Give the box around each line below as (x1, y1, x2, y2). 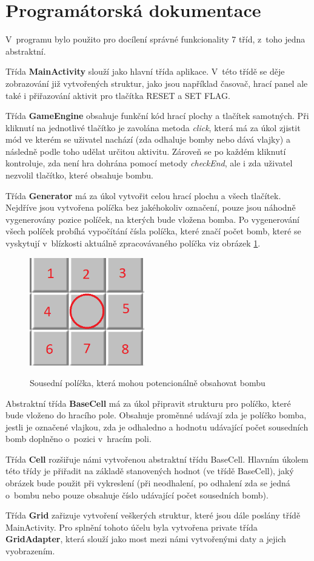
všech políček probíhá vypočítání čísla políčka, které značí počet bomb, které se (5, 225, 301, 237)
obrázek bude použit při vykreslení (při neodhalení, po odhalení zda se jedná (5, 477, 290, 489)
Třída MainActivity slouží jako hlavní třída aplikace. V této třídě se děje (5, 65, 285, 78)
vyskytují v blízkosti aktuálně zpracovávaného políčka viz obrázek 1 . (5, 237, 261, 250)
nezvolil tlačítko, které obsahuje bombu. (5, 169, 153, 182)
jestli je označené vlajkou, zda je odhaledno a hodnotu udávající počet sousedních (5, 420, 309, 433)
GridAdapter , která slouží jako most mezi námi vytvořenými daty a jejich (5, 532, 286, 545)
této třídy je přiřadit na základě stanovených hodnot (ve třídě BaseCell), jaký (5, 464, 294, 477)
